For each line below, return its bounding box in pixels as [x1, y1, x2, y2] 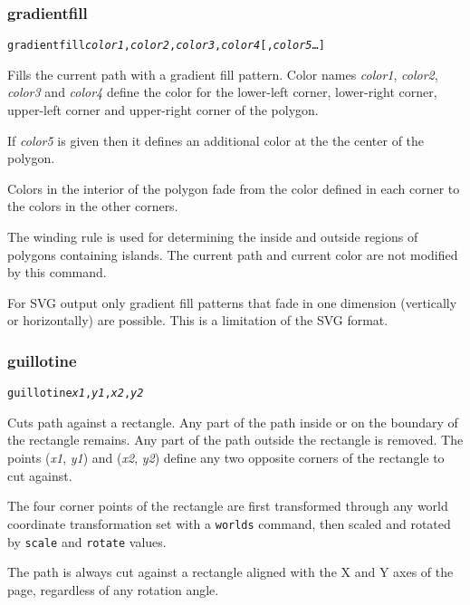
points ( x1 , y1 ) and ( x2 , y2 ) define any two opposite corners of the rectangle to [7, 448, 445, 467]
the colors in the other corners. [7, 197, 178, 216]
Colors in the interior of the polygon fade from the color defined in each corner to [7, 178, 460, 197]
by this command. [7, 263, 107, 282]
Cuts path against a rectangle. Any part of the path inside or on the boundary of [7, 412, 458, 431]
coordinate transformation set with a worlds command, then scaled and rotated [7, 514, 451, 533]
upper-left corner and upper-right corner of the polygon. [7, 101, 319, 120]
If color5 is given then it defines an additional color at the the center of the [7, 130, 425, 149]
